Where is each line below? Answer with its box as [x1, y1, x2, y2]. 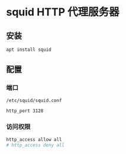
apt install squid [6, 47, 51, 53]
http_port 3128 [6, 107, 44, 114]
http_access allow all [6, 136, 62, 142]
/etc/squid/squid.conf [6, 97, 62, 103]
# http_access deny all [6, 142, 65, 148]
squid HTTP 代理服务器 [6, 5, 119, 19]
